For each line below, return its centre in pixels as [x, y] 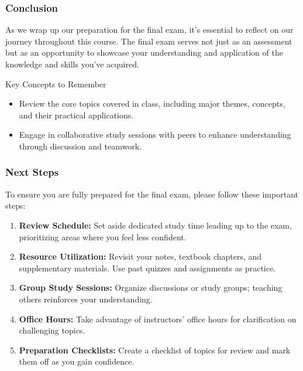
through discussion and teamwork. [80, 146]
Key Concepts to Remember [56, 84]
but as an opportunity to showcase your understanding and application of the [144, 52]
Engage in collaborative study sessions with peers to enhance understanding [155, 135]
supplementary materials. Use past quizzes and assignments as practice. [147, 268]
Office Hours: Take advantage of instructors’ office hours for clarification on [158, 319]
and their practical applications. [76, 115]
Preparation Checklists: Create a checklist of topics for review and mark [155, 350]
